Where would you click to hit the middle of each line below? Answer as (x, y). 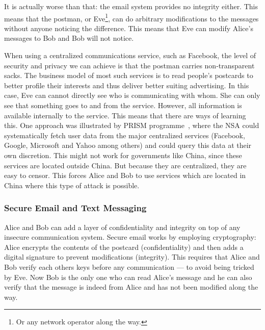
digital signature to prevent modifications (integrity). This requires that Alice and (132, 257)
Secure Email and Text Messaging (75, 208)
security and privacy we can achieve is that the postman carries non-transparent (129, 65)
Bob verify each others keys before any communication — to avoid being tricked (129, 266)
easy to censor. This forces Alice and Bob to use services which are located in (125, 175)
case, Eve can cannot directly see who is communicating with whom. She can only (132, 95)
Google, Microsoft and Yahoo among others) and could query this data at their (128, 145)
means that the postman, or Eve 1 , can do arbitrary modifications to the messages (131, 17)
